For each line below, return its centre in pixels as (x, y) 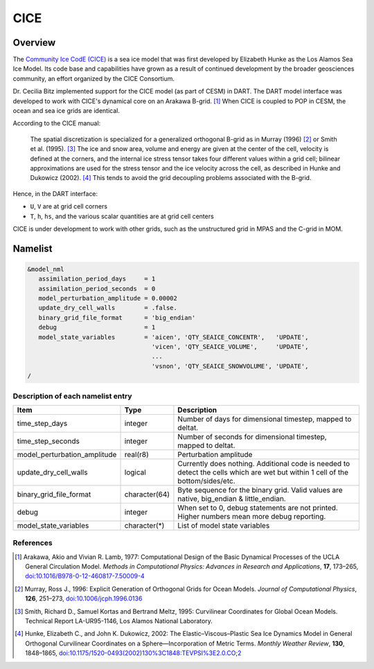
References (33, 543)
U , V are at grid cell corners (69, 206)
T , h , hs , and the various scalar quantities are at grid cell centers (122, 216)
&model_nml (46, 269)
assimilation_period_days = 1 (97, 279)
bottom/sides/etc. (206, 481)
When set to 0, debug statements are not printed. (258, 508)
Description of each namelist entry (72, 396)
